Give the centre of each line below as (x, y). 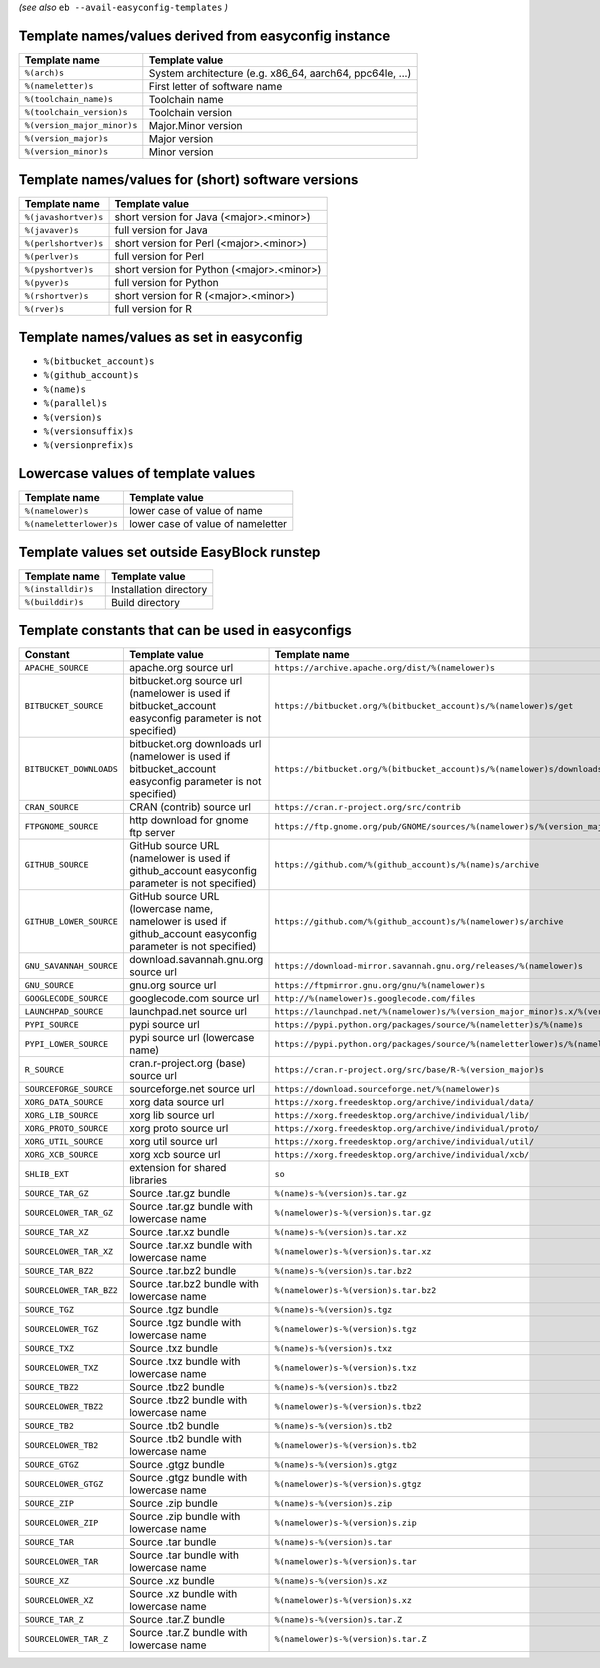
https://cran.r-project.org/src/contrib (368, 806)
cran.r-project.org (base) (187, 1063)
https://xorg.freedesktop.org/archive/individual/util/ (404, 1141)
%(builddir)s (54, 602)
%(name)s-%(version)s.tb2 (333, 1425)
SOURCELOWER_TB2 (61, 1445)
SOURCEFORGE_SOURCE (69, 1088)
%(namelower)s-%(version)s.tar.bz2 (355, 1290)
